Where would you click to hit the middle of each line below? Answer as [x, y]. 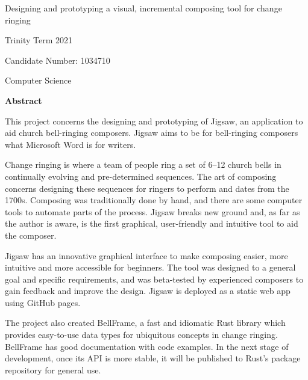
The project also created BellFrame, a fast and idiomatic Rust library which [145, 323]
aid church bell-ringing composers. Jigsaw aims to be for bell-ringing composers [152, 133]
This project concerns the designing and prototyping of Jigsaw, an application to [154, 121]
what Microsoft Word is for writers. [71, 144]
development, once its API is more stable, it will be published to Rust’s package [153, 358]
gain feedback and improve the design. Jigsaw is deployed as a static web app [148, 291]
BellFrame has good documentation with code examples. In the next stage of [147, 346]
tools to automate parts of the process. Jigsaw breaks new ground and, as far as [152, 211]
